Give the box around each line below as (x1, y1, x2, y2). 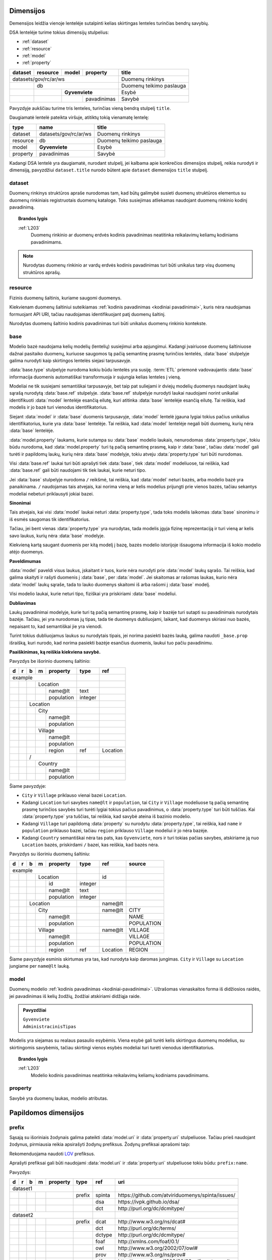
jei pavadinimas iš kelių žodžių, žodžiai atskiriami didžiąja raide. (9, 993, 141, 999)
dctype (95, 1231, 113, 1238)
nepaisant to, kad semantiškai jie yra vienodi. (9, 623, 103, 629)
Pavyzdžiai (23, 1007, 46, 1013)
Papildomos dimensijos (9, 1108, 84, 1117)
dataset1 (12, 1185, 33, 1192)
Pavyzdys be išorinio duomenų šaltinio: (9, 658, 91, 664)
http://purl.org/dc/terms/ (117, 1225, 176, 1232)
